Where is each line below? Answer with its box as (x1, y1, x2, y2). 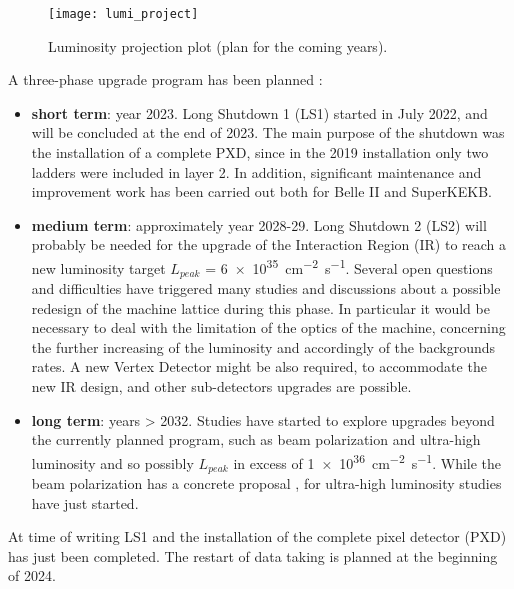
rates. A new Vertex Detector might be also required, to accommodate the (31, 356, 487, 377)
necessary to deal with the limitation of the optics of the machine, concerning (31, 317, 506, 338)
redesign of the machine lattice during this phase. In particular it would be (31, 297, 490, 318)
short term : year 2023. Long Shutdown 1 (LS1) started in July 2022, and (31, 102, 488, 123)
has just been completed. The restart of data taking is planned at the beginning (8, 545, 498, 566)
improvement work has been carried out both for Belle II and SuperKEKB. (31, 181, 492, 202)
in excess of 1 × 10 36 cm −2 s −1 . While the (233, 449, 502, 473)
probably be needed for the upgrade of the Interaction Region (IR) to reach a (31, 234, 507, 255)
